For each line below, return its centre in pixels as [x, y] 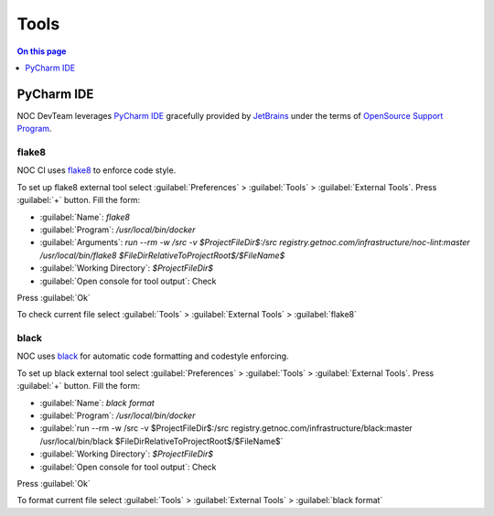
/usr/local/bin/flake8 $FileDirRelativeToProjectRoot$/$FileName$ [162, 255]
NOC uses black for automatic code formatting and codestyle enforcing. [153, 356]
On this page [42, 51]
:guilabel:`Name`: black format [97, 403]
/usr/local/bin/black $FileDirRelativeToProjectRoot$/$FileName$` [161, 441]
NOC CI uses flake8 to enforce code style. [97, 170]
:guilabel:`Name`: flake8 [85, 217]
